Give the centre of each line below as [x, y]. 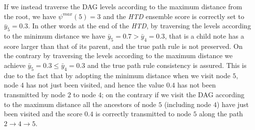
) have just [233, 104]
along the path [221, 114]
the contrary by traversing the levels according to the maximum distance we [118, 55]
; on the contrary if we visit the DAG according [173, 94]
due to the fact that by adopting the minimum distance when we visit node [117, 75]
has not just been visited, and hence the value [95, 85]
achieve [15, 65]
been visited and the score [43, 114]
